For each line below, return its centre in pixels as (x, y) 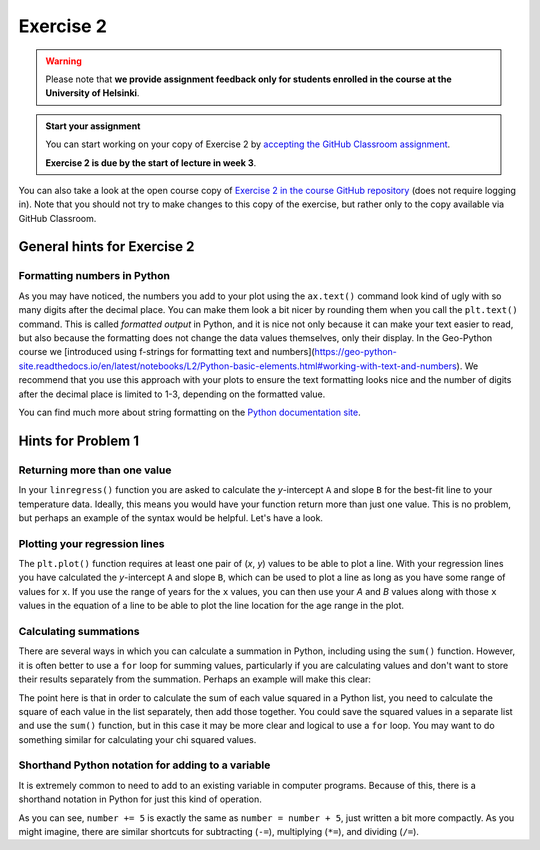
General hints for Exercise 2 (106, 246)
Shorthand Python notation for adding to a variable (144, 765)
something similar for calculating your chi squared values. (137, 739)
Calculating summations (79, 631)
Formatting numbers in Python (94, 276)
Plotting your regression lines (91, 543)
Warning (63, 61)
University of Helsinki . (92, 93)
